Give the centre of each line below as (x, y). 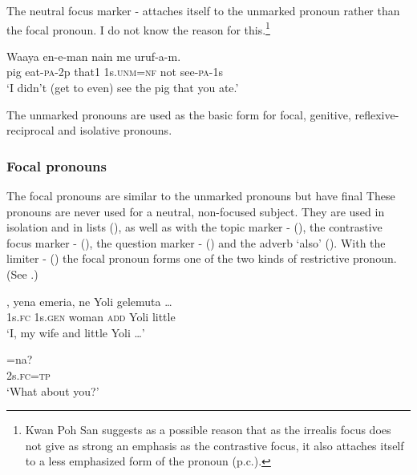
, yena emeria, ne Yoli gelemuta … (89, 301)
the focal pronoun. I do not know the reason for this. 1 (138, 28)
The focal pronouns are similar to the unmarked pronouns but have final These (201, 196)
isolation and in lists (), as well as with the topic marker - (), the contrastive (194, 227)
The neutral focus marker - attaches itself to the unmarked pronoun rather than (203, 10)
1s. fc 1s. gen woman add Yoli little (91, 317)
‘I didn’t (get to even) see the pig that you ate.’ (123, 88)
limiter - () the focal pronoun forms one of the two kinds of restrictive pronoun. (202, 258)
